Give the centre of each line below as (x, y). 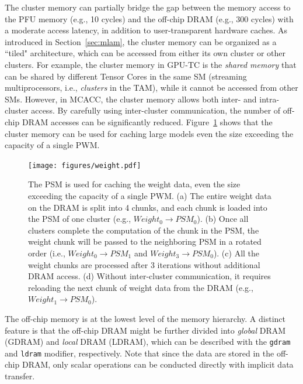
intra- (269, 99)
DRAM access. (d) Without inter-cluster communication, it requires (149, 276)
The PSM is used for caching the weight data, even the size (134, 184)
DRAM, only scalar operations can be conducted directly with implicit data (158, 364)
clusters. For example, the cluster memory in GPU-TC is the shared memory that (151, 64)
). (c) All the (236, 253)
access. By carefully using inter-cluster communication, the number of (156, 110)
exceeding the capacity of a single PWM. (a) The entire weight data (150, 195)
